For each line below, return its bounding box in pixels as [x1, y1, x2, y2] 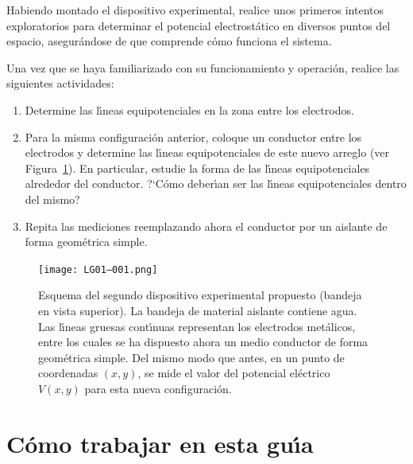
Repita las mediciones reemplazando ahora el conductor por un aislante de [25, 217, 388, 234]
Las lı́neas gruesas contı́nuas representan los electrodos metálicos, [38, 318, 356, 334]
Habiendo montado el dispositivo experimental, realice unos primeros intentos [6, 2, 384, 18]
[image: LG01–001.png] [38, 263, 158, 275]
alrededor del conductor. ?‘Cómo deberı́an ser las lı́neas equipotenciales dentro [25, 175, 407, 192]
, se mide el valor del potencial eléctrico [137, 365, 330, 381]
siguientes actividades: [6, 75, 114, 92]
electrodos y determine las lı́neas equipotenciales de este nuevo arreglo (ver [25, 144, 390, 161]
